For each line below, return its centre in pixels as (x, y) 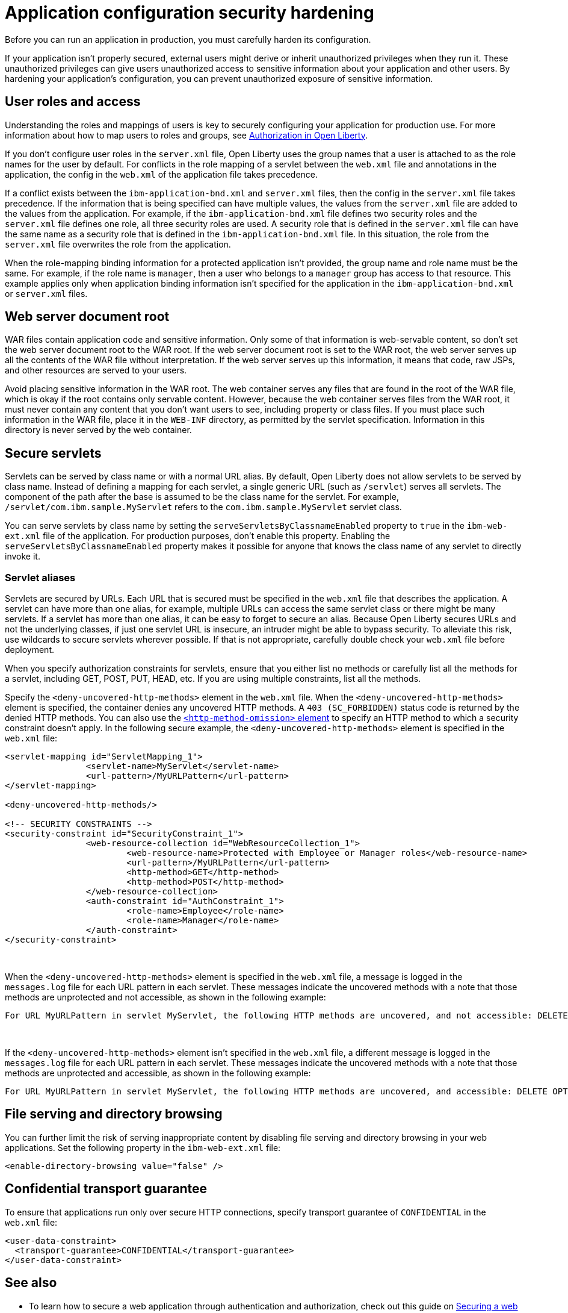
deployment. (29, 650)
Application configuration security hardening (190, 13)
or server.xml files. (46, 293)
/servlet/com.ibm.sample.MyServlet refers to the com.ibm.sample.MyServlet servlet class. (203, 507)
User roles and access (73, 102)
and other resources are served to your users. (96, 370)
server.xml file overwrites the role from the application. (118, 244)
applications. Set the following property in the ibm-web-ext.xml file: (143, 1147)
